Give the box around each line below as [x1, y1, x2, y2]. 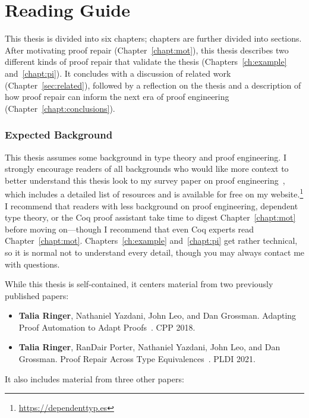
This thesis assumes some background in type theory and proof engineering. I [5, 150, 286, 163]
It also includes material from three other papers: [5, 372, 184, 385]
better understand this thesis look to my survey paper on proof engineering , [5, 174, 285, 186]
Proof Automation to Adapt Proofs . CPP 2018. [18, 320, 196, 333]
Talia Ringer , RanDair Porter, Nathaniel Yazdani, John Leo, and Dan [18, 341, 280, 353]
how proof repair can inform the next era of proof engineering [5, 90, 229, 103]
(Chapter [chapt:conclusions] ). [5, 102, 115, 114]
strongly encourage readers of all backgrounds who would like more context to [5, 162, 289, 175]
